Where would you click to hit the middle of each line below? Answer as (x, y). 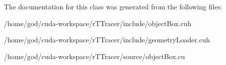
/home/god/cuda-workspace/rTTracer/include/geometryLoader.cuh (107, 40)
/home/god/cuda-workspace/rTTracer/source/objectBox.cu (94, 56)
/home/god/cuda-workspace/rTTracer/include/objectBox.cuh (98, 23)
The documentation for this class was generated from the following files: (113, 6)
